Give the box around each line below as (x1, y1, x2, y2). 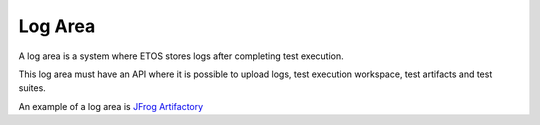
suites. (18, 82, 47, 94)
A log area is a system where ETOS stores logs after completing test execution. (18, 50, 344, 62)
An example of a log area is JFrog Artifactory (18, 100, 204, 112)
